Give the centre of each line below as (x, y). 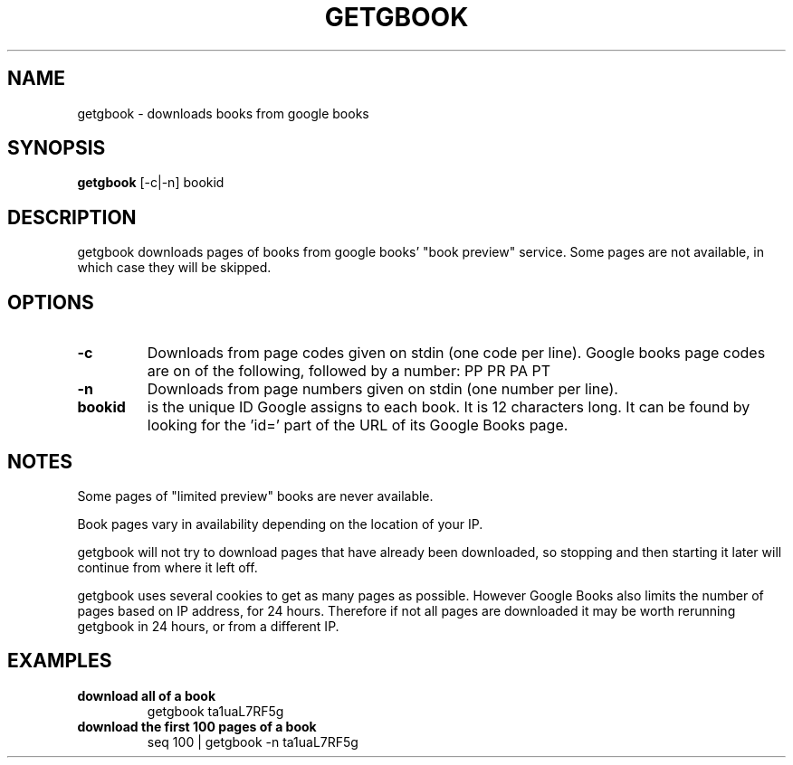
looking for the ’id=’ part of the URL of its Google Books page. (358, 425)
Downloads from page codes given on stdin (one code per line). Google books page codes (456, 353)
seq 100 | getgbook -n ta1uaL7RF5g (253, 741)
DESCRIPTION (72, 217)
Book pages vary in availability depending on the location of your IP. (280, 524)
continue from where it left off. (167, 567)
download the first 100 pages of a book (197, 726)
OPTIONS (51, 302)
